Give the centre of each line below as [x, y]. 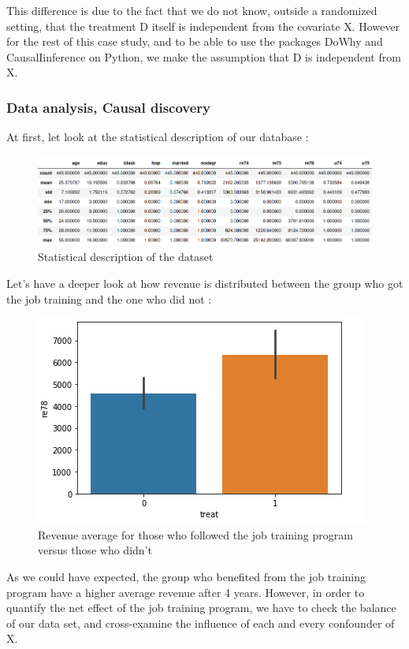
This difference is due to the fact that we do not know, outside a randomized [192, 10]
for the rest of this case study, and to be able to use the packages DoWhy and [195, 41]
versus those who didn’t [95, 550]
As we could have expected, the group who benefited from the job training [186, 576]
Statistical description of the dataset [126, 257]
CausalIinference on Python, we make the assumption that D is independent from [204, 56]
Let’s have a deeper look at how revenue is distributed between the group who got [205, 283]
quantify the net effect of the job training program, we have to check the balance [201, 608]
